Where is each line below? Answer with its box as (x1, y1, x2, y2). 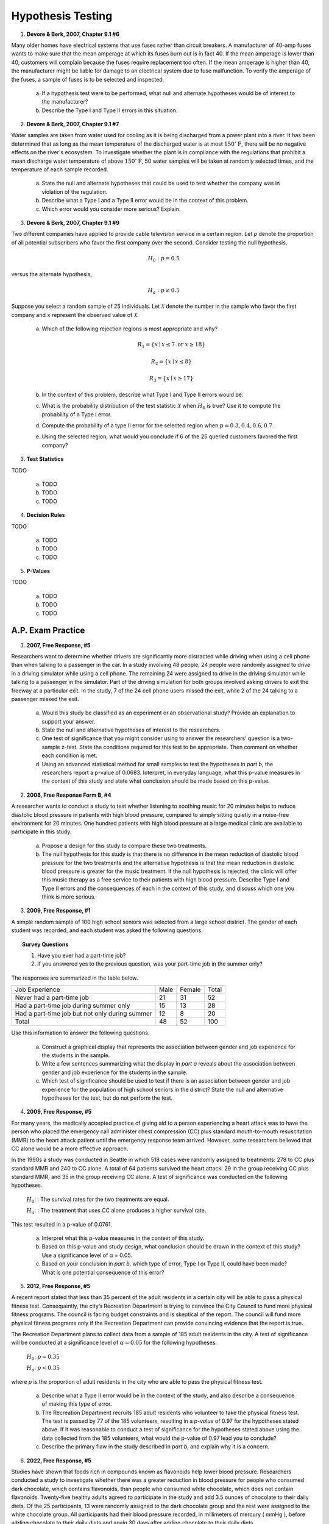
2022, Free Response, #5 (26, 1457, 91, 1464)
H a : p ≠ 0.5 (147, 287, 180, 295)
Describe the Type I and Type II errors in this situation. (41, 107, 178, 114)
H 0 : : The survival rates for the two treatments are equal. (26, 1195, 169, 1204)
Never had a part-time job (15, 994, 90, 1002)
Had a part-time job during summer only (15, 1002, 130, 1010)
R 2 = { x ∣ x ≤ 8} (150, 358, 192, 366)
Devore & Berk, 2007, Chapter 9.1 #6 (26, 30, 120, 38)
